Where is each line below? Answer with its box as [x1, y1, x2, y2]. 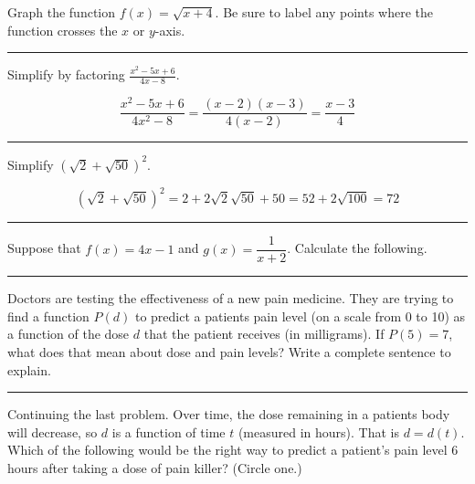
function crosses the [7, 20, 118, 39]
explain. [7, 360, 51, 379]
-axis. [154, 20, 185, 39]
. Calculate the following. [287, 238, 427, 258]
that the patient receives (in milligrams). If [143, 324, 385, 343]
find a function [7, 306, 90, 325]
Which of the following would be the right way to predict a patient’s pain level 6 [7, 440, 459, 459]
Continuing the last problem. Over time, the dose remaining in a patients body [7, 405, 450, 424]
